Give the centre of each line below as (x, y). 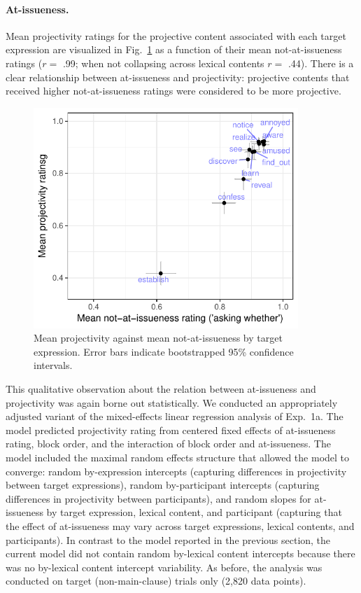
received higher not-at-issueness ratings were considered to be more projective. (174, 91)
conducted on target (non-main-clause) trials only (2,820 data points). (156, 581)
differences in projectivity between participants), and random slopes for (158, 498)
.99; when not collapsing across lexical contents (163, 63)
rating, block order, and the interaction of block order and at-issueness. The (168, 444)
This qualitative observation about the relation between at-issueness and (161, 389)
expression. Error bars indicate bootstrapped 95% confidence (164, 351)
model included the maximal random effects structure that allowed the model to (178, 458)
